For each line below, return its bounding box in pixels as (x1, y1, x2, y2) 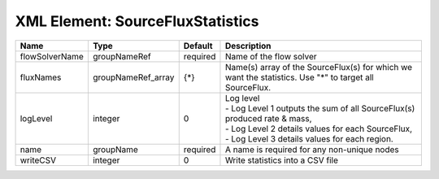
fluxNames (20, 72, 62, 83)
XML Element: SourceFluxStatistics (15, 12, 259, 30)
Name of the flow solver (224, 50, 317, 62)
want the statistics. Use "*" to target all (224, 72, 374, 83)
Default (183, 40, 213, 51)
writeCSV (20, 155, 57, 166)
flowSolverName (20, 50, 85, 62)
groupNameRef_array (92, 72, 175, 83)
